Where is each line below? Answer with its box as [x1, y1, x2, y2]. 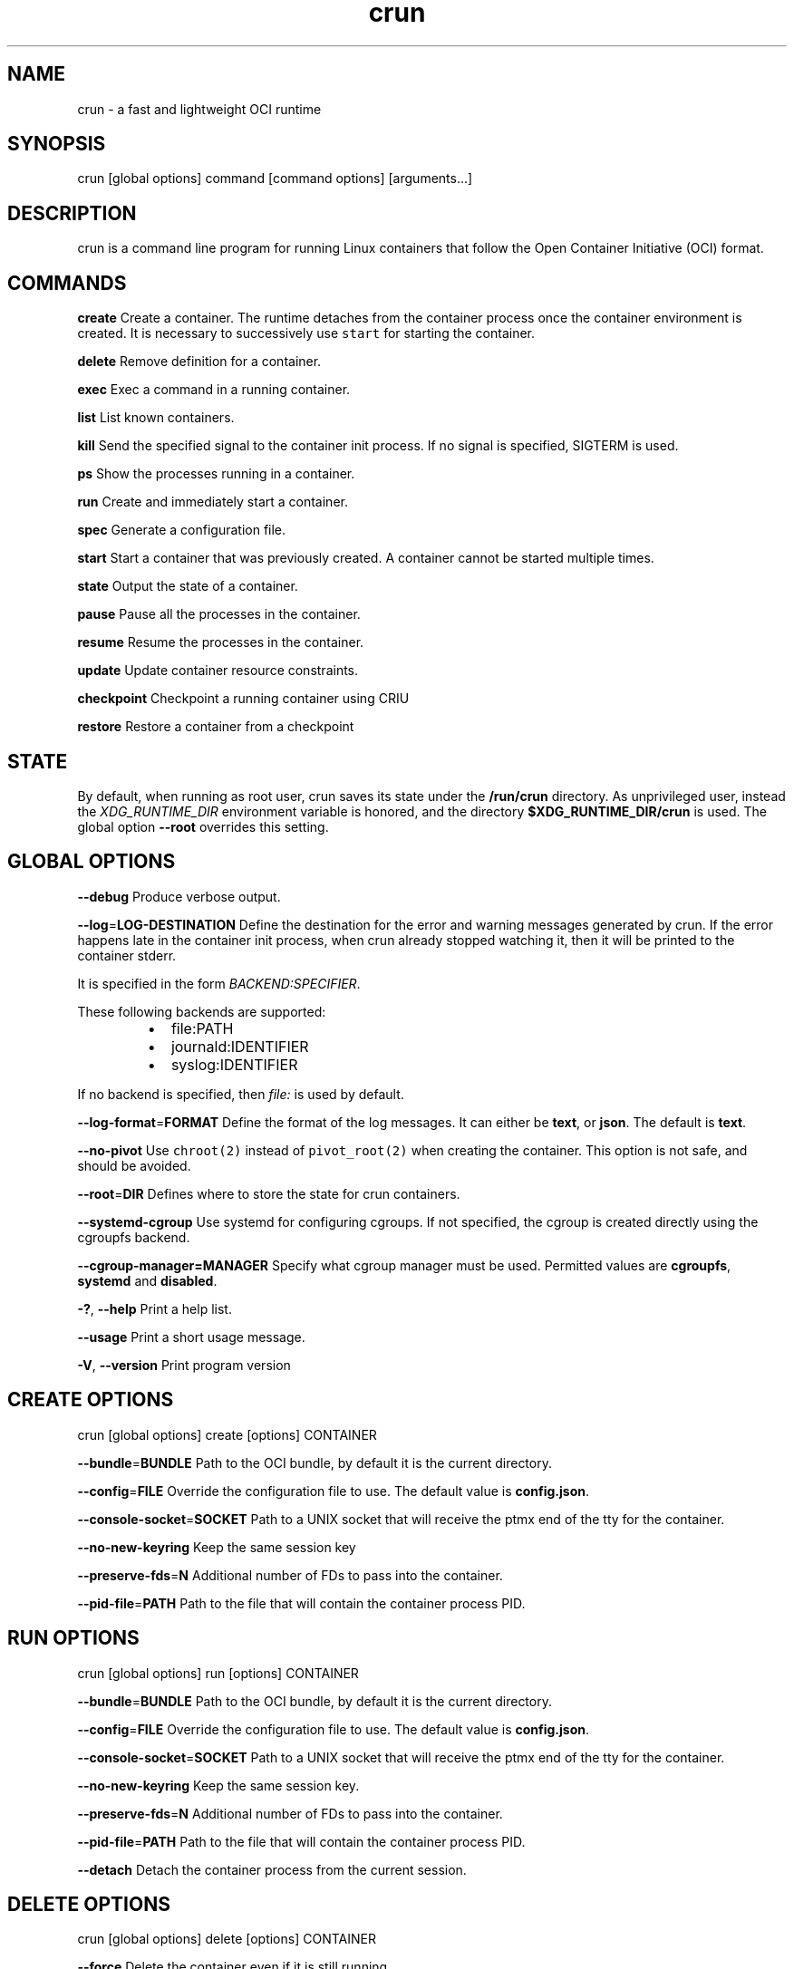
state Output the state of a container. [77, 578, 298, 594]
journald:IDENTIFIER [170, 1037, 309, 1056]
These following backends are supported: [77, 1003, 326, 1019]
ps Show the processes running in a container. [77, 466, 355, 482]
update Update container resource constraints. [77, 662, 359, 679]
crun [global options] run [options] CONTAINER [77, 1665, 359, 1681]
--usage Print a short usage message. [77, 1328, 305, 1345]
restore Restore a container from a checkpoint [77, 719, 354, 735]
